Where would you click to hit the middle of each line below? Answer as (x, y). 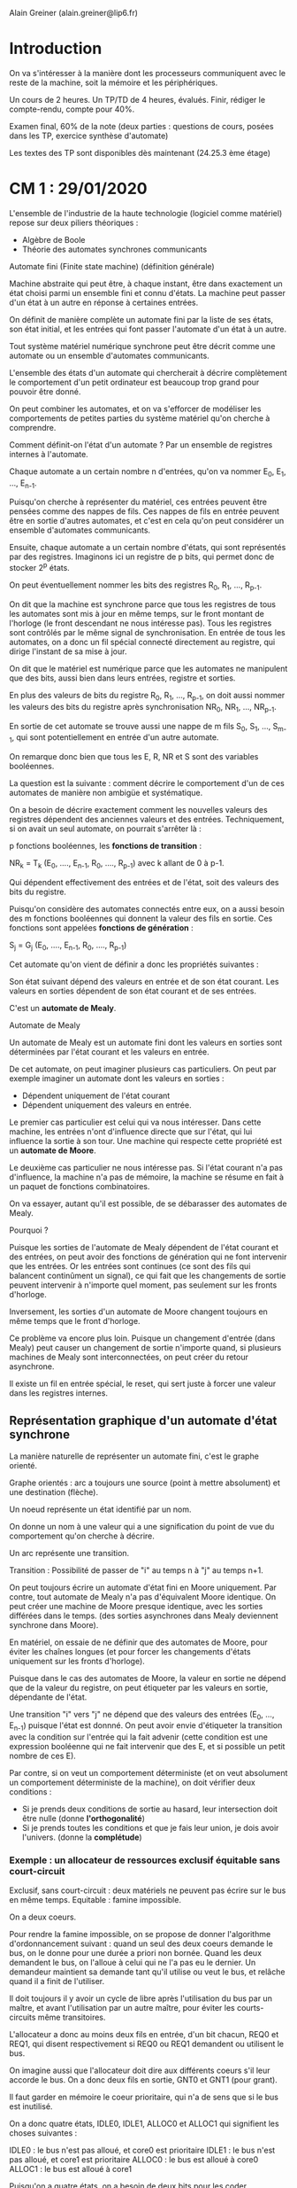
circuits (23, 2017)
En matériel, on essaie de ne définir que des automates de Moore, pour (138, 1642)
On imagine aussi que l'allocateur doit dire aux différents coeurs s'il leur (140, 2071)
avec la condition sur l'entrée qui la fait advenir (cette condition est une (138, 1737)
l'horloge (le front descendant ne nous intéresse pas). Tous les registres (141, 623)
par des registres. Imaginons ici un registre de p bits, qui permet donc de (142, 557)
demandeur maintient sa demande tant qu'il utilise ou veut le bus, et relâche (147, 1972)
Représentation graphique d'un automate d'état (143, 1421)
